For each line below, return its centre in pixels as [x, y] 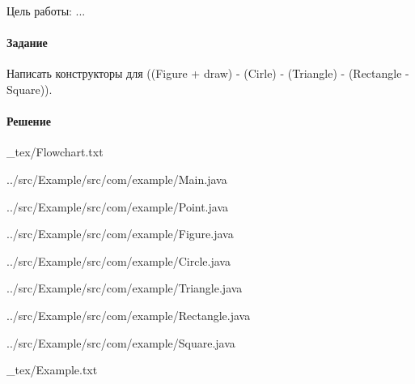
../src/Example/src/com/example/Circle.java [119, 260]
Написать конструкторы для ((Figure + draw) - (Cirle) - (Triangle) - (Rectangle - [208, 73]
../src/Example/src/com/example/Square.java [121, 342]
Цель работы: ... [46, 11]
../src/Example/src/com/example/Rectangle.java [129, 315]
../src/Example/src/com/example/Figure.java [120, 234]
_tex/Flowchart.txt [55, 152]
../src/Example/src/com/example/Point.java [118, 206]
